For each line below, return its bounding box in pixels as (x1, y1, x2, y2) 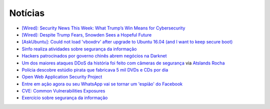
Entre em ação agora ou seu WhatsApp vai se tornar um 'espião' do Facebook (21, 80, 182, 87)
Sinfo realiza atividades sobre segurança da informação (21, 45, 137, 52)
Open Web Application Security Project (21, 74, 102, 80)
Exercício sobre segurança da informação (21, 95, 108, 101)
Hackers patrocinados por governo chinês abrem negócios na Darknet (21, 53, 167, 59)
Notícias (9, 7, 45, 18)
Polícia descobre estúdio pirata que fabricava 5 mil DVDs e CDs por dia (21, 66, 168, 72)
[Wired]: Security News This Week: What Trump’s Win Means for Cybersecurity (21, 25, 185, 31)
